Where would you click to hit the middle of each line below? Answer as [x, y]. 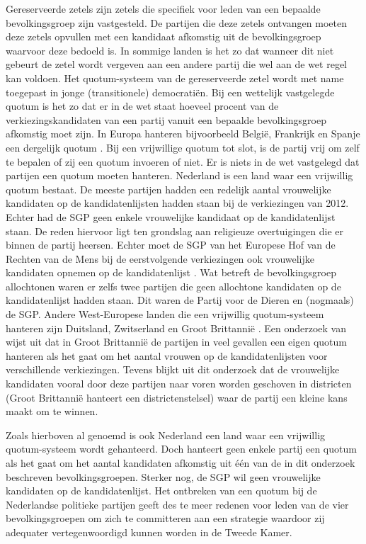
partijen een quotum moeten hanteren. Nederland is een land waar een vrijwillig [179, 175]
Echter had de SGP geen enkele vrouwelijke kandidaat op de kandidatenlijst [171, 216]
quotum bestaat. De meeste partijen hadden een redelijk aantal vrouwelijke [168, 189]
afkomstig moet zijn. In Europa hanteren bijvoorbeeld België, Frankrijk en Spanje [183, 134]
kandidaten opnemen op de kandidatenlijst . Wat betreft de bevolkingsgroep [171, 272]
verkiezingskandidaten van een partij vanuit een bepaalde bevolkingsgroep [166, 119]
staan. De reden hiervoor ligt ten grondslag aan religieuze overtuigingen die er [175, 231]
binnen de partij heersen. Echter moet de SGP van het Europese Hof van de [171, 245]
